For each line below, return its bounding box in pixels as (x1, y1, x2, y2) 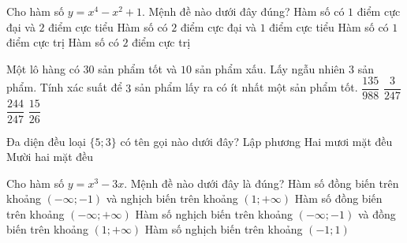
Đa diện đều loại (6, 133, 86, 149)
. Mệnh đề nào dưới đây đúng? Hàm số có (142, 3, 345, 19)
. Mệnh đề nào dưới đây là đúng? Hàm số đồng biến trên (124, 174, 399, 191)
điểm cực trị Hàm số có (6, 34, 119, 50)
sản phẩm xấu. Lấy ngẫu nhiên (195, 60, 345, 77)
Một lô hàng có (6, 60, 80, 77)
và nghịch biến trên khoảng (106, 190, 238, 207)
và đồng (357, 205, 396, 222)
